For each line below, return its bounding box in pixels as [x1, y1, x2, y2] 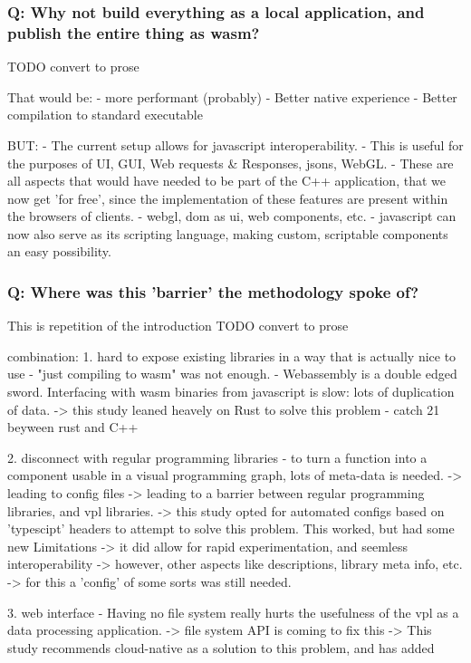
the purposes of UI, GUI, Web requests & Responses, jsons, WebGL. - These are [7, 153, 454, 172]
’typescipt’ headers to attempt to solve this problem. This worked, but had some [7, 519, 455, 538]
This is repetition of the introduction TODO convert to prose [7, 316, 349, 335]
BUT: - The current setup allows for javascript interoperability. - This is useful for [7, 135, 464, 154]
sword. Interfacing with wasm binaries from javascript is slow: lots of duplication [7, 382, 455, 401]
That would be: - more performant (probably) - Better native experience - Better [7, 87, 457, 106]
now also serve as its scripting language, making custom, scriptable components [7, 224, 448, 243]
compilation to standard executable [7, 105, 203, 124]
